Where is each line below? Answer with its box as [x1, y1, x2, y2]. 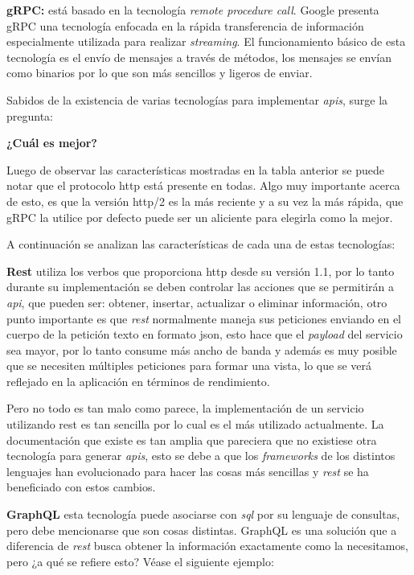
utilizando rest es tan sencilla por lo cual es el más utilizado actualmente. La [6, 416, 384, 433]
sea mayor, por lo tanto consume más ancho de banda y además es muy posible [6, 341, 397, 358]
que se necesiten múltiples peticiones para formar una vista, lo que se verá [6, 357, 372, 374]
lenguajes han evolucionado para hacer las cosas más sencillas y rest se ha [6, 462, 369, 479]
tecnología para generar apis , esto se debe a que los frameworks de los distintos [6, 447, 396, 464]
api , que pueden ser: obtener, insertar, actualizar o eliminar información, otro [6, 294, 387, 310]
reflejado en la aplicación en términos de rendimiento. [6, 372, 270, 389]
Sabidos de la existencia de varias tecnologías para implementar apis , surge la [6, 91, 388, 108]
